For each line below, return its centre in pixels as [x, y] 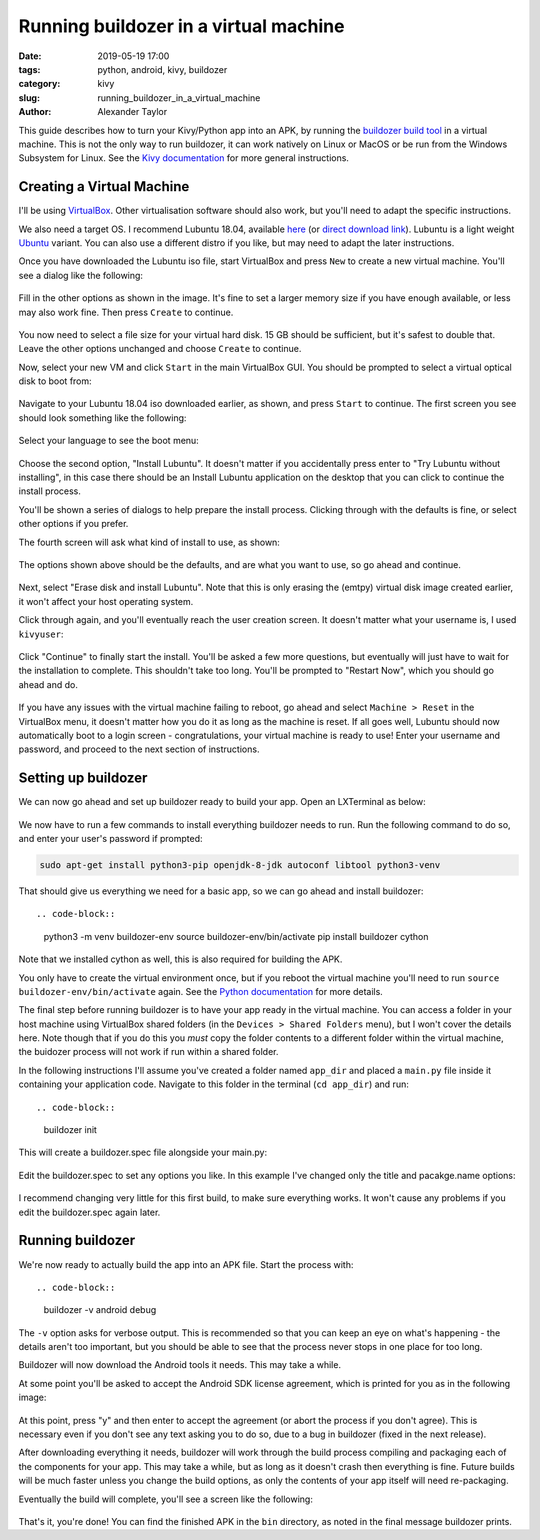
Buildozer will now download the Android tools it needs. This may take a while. [180, 1365]
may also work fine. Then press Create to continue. [126, 312]
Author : [35, 112]
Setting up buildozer [83, 778]
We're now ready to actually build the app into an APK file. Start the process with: [186, 1264]
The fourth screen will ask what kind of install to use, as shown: [149, 542]
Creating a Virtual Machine [104, 186]
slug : [29, 97]
